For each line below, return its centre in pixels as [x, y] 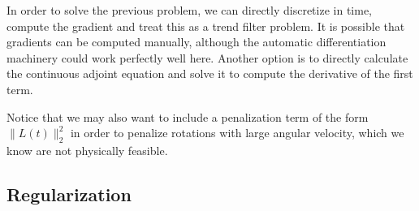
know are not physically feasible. [87, 150]
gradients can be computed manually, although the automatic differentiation [197, 42]
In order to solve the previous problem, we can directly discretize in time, [189, 10]
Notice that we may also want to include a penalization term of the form [188, 116]
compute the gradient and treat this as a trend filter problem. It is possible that [206, 26]
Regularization [69, 194]
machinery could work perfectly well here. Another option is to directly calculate [207, 57]
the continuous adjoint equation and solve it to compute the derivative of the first [210, 73]
